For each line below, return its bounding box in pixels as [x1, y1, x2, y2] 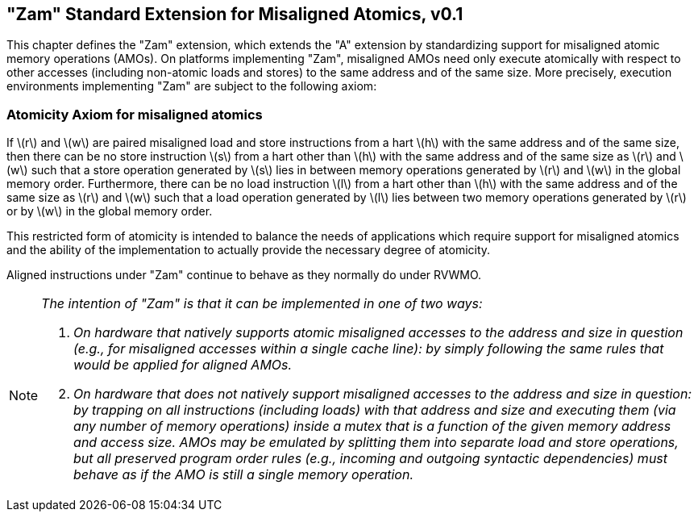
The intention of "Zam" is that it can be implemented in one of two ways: [41, 295, 483, 312]
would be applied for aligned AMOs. [73, 357, 293, 374]
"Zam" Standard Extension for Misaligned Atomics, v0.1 [6, 4, 463, 24]
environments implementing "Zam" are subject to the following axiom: [6, 79, 377, 94]
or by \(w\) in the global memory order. [6, 204, 213, 219]
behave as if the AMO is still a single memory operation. [73, 466, 414, 483]
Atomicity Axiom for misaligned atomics [6, 106, 263, 123]
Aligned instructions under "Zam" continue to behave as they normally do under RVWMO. [6, 268, 482, 282]
